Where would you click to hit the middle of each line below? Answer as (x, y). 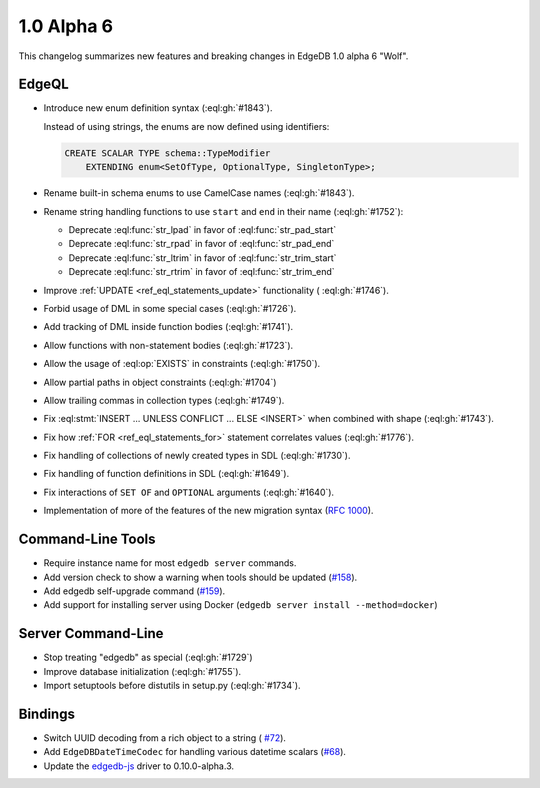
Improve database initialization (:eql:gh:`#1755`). (142, 671)
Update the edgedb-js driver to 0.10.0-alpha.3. (139, 766)
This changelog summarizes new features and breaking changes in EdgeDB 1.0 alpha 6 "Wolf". (213, 56)
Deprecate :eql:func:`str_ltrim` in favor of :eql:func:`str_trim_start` (202, 257)
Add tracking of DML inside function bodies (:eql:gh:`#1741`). (168, 327)
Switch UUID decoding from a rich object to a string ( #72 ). (165, 737)
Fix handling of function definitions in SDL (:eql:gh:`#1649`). (166, 474)
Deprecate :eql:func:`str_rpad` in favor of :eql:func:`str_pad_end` (201, 244)
